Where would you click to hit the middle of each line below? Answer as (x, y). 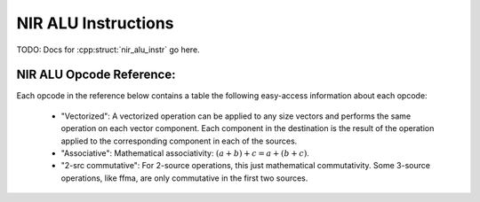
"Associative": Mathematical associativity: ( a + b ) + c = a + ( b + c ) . (185, 153)
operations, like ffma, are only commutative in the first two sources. (184, 178)
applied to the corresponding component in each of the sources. (179, 141)
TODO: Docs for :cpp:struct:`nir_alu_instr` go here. (108, 50)
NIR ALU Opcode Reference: (96, 75)
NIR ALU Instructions (95, 23)
